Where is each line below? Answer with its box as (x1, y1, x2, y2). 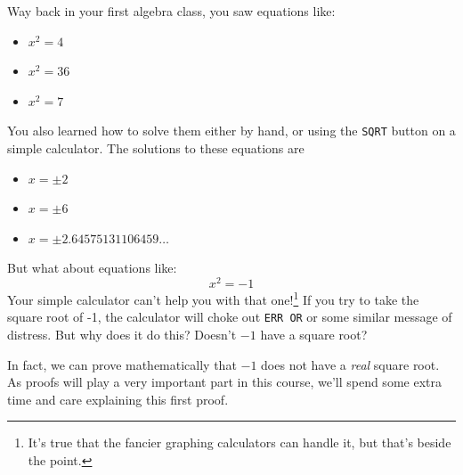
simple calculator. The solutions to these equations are (7, 139, 305, 158)
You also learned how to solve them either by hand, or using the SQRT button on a (7, 121, 456, 140)
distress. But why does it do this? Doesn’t (7, 324, 237, 343)
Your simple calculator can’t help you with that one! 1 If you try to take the (7, 288, 419, 308)
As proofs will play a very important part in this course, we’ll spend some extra (7, 373, 442, 391)
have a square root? (260, 324, 368, 343)
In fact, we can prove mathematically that (7, 355, 237, 373)
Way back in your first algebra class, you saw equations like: (7, 2, 336, 20)
